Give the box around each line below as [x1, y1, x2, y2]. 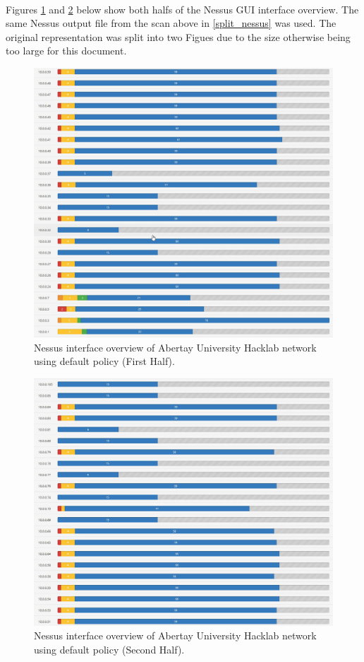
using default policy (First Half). [34, 354, 175, 368]
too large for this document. [6, 43, 127, 58]
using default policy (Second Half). [34, 641, 185, 656]
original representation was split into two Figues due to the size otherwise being [6, 29, 351, 44]
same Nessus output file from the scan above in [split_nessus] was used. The [6, 16, 336, 30]
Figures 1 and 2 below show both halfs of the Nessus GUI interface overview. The [6, 1, 359, 16]
